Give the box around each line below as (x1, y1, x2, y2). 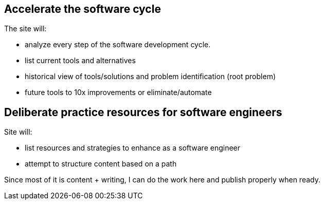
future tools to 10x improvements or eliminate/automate (25, 88, 212, 97)
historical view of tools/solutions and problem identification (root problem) (25, 72, 276, 81)
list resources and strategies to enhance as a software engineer (25, 143, 241, 153)
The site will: (4, 24, 47, 33)
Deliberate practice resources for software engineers (4, 105, 282, 119)
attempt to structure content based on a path (25, 159, 177, 169)
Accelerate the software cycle (4, 3, 161, 15)
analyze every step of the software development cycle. (25, 40, 211, 49)
